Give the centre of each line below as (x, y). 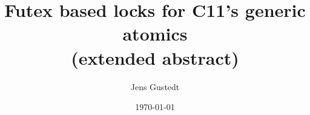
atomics (155, 34)
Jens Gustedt (155, 86)
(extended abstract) (155, 57)
